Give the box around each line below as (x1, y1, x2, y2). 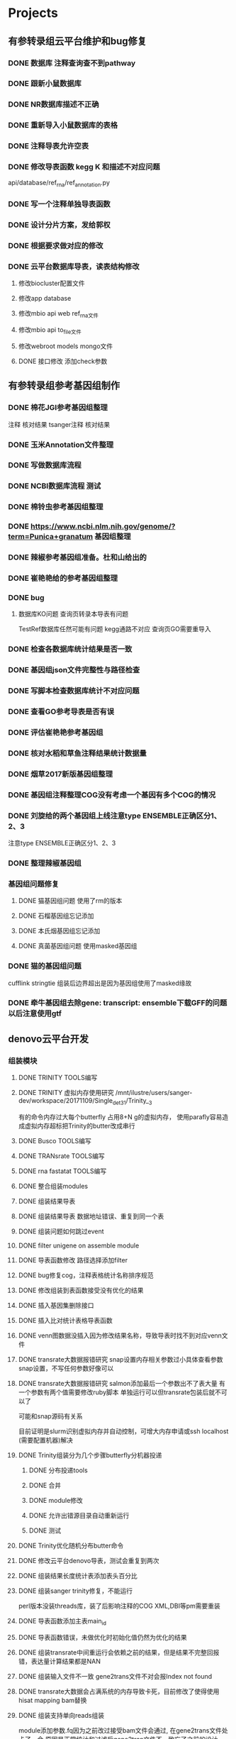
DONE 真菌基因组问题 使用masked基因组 (18, 942, 137, 950)
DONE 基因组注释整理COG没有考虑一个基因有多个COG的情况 (8, 789, 216, 799)
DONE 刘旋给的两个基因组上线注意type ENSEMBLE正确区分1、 (8, 811, 222, 821)
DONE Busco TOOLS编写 (18, 1136, 91, 1145)
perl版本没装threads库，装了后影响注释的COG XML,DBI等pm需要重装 (18, 1601, 220, 1610)
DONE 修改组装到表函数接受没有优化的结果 (18, 1286, 144, 1294)
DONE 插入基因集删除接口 (18, 1301, 94, 1309)
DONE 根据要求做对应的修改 (8, 241, 103, 251)
